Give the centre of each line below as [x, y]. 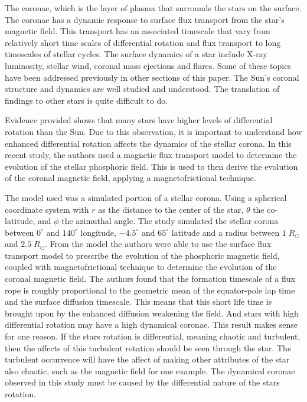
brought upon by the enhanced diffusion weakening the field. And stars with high [152, 313]
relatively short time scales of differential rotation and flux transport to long [143, 42]
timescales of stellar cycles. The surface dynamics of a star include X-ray [136, 54]
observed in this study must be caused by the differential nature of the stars [142, 382]
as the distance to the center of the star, [171, 209]
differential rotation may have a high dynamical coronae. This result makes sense [151, 324]
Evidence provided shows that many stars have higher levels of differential [139, 120]
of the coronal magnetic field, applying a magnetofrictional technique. [130, 178]
